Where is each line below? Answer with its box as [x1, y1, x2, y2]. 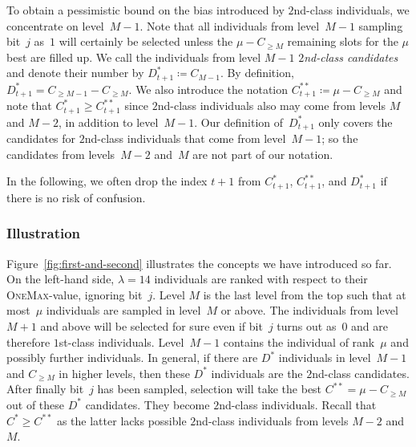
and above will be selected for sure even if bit [40, 318, 263, 335]
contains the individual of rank [223, 333, 375, 350]
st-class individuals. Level [59, 333, 184, 350]
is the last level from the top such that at [203, 286, 406, 303]
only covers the [318, 113, 393, 130]
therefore [6, 333, 50, 350]
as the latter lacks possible [56, 412, 187, 429]
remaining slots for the [287, 33, 398, 50]
